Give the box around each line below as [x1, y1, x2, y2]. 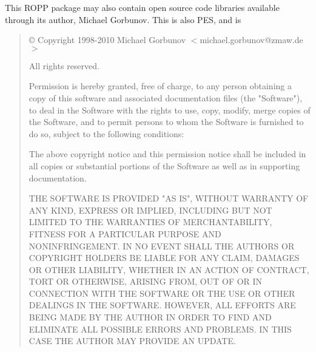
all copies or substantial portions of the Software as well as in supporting [29, 159, 300, 172]
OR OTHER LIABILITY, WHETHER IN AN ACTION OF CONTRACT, [29, 263, 309, 276]
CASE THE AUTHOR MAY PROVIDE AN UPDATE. [29, 334, 236, 347]
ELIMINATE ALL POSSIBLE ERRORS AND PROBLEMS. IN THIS [29, 322, 292, 335]
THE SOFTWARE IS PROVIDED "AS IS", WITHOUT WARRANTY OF [29, 192, 309, 205]
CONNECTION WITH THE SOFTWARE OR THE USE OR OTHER [29, 286, 295, 299]
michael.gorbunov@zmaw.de [200, 33, 303, 46]
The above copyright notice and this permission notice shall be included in [29, 147, 306, 160]
